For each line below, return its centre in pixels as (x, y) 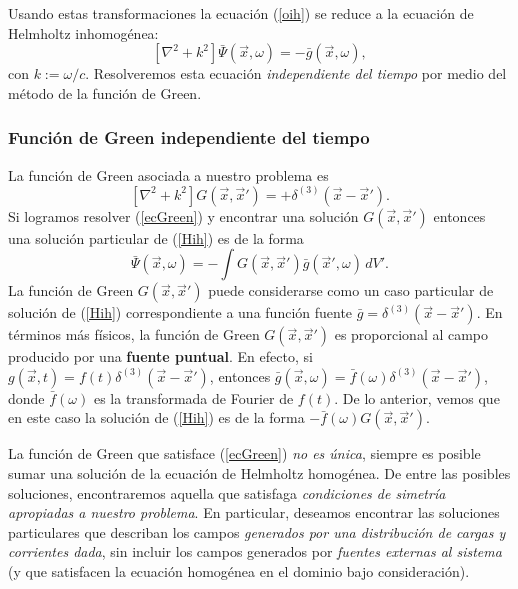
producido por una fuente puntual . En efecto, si (160, 356)
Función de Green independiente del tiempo (189, 137)
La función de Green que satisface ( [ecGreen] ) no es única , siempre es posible (244, 453)
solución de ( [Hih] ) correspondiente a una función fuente (180, 312)
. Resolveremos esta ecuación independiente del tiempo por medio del (296, 73)
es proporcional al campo (411, 334)
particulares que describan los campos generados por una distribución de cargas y (257, 531)
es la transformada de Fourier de (193, 397)
